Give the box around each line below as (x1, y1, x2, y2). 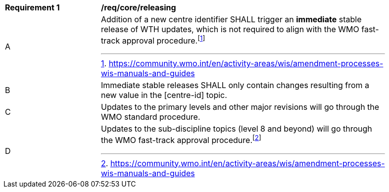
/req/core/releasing (101, 2, 176, 12)
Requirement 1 (5, 2, 60, 12)
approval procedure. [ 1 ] (122, 34, 205, 46)
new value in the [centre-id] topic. (101, 90, 227, 100)
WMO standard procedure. (101, 112, 200, 122)
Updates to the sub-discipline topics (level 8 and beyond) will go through (101, 124, 372, 134)
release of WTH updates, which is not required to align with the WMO (101, 24, 359, 34)
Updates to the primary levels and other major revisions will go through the (101, 102, 380, 112)
